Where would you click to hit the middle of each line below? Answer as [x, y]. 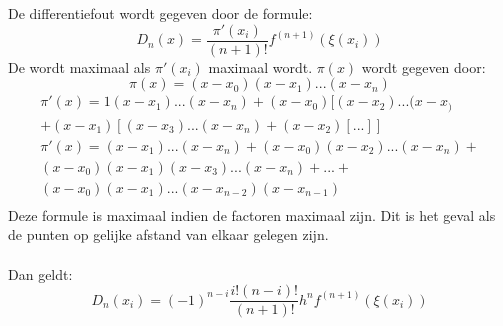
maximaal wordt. [260, 66]
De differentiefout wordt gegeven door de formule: [160, 13]
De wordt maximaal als [79, 66]
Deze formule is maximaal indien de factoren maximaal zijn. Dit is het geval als [252, 214]
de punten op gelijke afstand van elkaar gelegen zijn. [168, 234]
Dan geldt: [40, 273]
